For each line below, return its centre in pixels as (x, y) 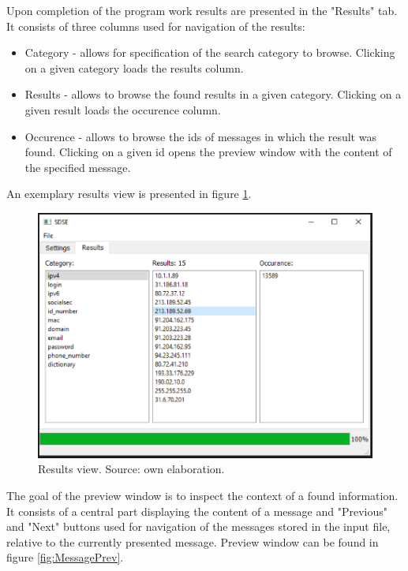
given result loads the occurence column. (123, 109)
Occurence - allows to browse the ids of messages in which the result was (200, 136)
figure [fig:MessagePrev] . (65, 557)
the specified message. (78, 167)
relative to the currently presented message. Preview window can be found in (193, 541)
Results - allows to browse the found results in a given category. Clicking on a (213, 94)
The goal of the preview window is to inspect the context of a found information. (202, 496)
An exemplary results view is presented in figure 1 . (129, 194)
